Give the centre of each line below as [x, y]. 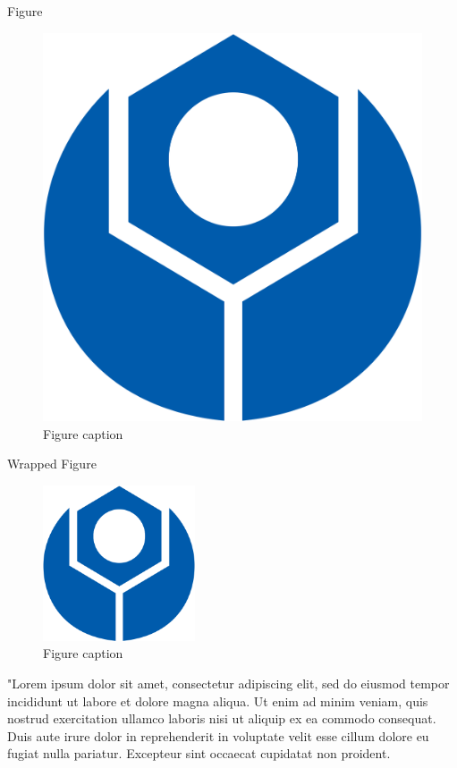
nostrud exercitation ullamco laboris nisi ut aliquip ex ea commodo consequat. [222, 718]
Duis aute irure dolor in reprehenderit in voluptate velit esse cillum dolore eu [218, 735]
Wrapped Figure [52, 464]
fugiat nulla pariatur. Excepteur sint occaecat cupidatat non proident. [199, 753]
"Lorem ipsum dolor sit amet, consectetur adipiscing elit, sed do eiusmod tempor [228, 683]
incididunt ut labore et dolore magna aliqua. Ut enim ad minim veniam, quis [218, 700]
